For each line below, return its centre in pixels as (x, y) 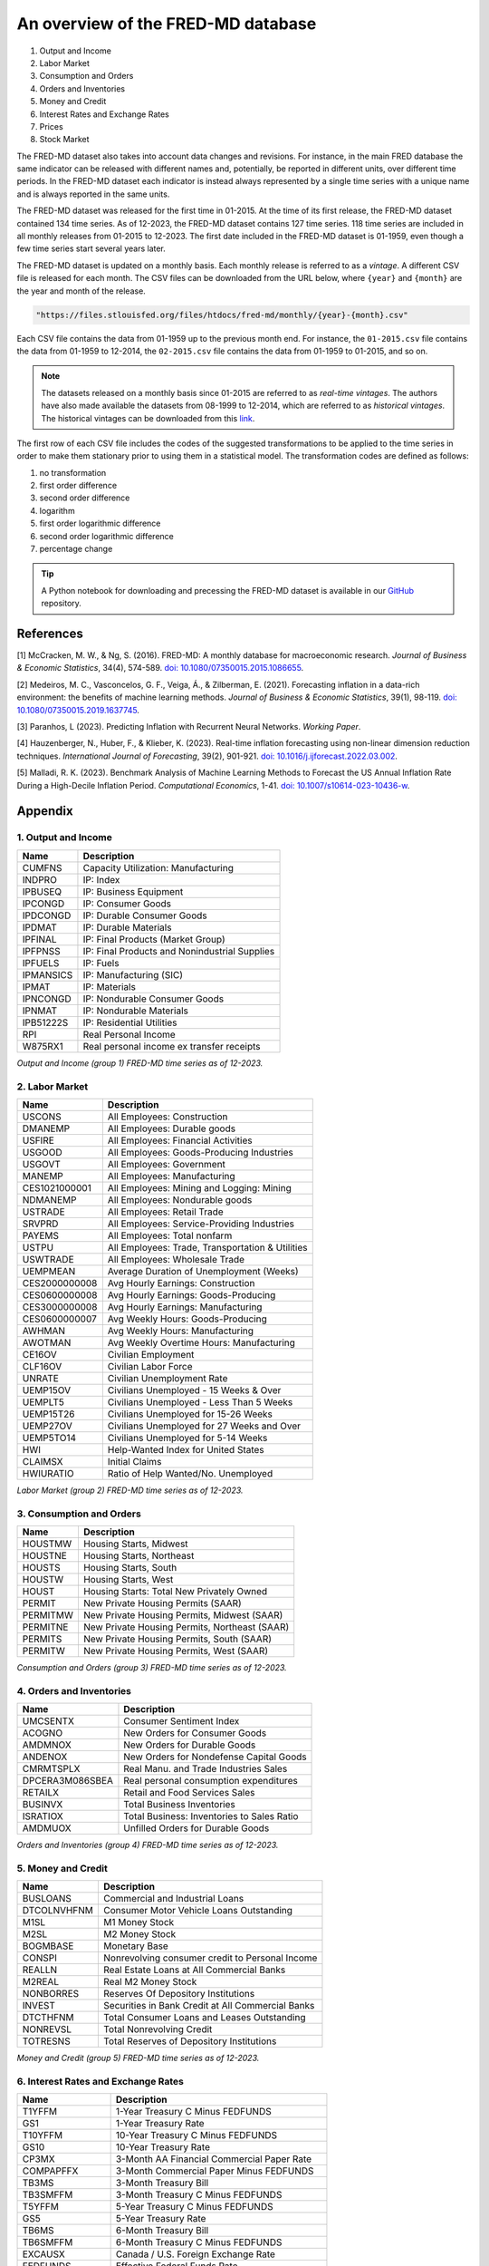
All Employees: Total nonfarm (170, 1235)
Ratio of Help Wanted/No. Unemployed (190, 1473)
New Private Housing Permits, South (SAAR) (177, 1639)
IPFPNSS (41, 951)
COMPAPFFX (50, 2171)
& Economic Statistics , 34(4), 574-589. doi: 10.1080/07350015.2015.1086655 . (160, 668)
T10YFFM (43, 2135)
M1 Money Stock (139, 1922)
